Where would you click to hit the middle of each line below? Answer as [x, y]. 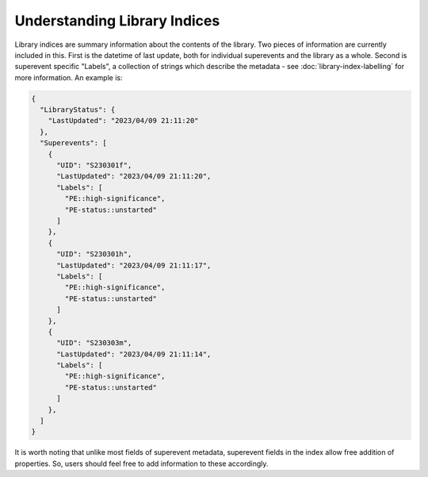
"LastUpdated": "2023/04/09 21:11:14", [134, 354]
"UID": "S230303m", [94, 343]
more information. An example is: [69, 77]
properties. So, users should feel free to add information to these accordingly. [141, 464]
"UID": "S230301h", [94, 254]
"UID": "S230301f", [94, 165]
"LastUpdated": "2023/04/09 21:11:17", [134, 265]
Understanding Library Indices [117, 21]
